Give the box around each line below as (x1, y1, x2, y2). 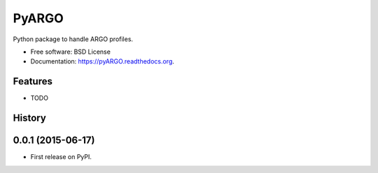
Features (13, 75, 52, 87)
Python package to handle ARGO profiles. (13, 35, 133, 43)
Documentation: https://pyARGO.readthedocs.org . (30, 57, 175, 66)
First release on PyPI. (30, 153, 92, 161)
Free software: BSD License (30, 47, 111, 56)
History (13, 112, 47, 124)
